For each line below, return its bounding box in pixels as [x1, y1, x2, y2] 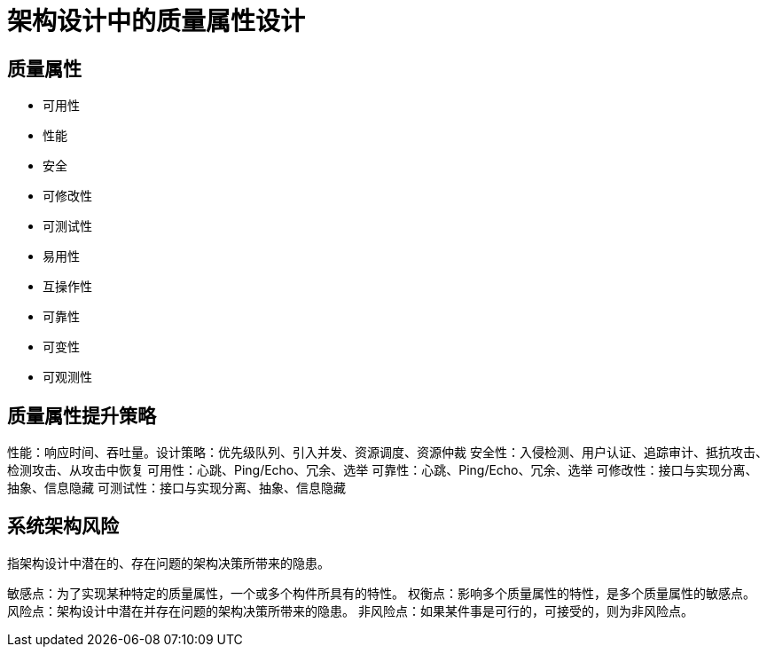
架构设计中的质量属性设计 [7, 6, 306, 36]
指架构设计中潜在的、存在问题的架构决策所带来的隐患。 [7, 555, 330, 571]
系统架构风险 [7, 515, 119, 538]
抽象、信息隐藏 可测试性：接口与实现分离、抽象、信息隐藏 [7, 480, 346, 496]
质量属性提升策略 [7, 404, 156, 427]
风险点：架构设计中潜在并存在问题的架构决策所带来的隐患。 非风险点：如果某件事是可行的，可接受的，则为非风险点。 [7, 603, 693, 619]
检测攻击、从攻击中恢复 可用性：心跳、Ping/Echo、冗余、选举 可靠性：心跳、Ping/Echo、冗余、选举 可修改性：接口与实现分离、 [7, 462, 758, 478]
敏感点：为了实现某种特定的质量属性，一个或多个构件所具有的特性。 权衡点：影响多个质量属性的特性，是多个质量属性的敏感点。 [7, 585, 755, 601]
